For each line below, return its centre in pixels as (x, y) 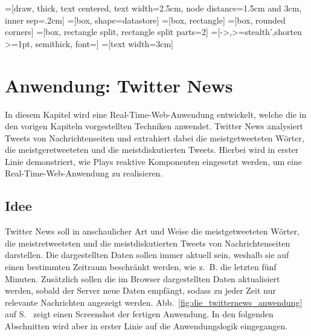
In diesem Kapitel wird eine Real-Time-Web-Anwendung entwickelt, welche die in (156, 114)
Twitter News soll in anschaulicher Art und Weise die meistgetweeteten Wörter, (152, 231)
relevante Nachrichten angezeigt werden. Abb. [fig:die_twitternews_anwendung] (154, 302)
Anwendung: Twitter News (119, 85)
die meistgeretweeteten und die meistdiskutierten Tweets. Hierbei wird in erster (152, 150)
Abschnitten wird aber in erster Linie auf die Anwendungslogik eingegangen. (146, 326)
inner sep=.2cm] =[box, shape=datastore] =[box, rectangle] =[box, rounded (145, 20)
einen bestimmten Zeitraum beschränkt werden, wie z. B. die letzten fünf (141, 267)
